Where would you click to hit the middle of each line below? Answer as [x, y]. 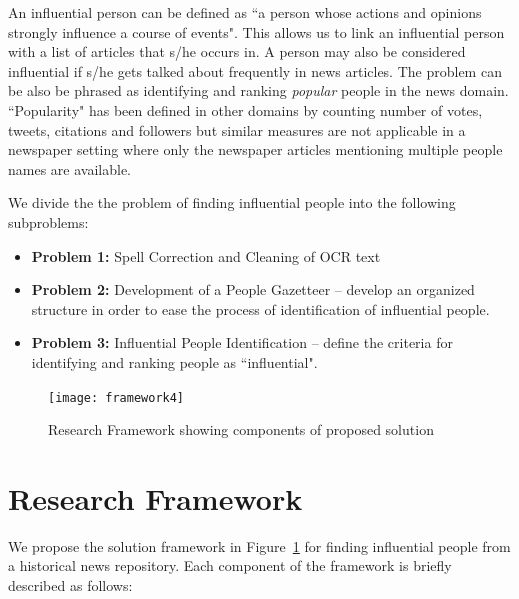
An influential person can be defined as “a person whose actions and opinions [245, 12]
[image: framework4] [116, 397]
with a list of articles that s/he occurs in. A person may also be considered [237, 51]
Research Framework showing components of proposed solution [241, 429]
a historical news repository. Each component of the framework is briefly [230, 565]
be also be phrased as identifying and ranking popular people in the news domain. [258, 90]
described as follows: [70, 585]
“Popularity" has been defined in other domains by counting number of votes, [245, 109]
